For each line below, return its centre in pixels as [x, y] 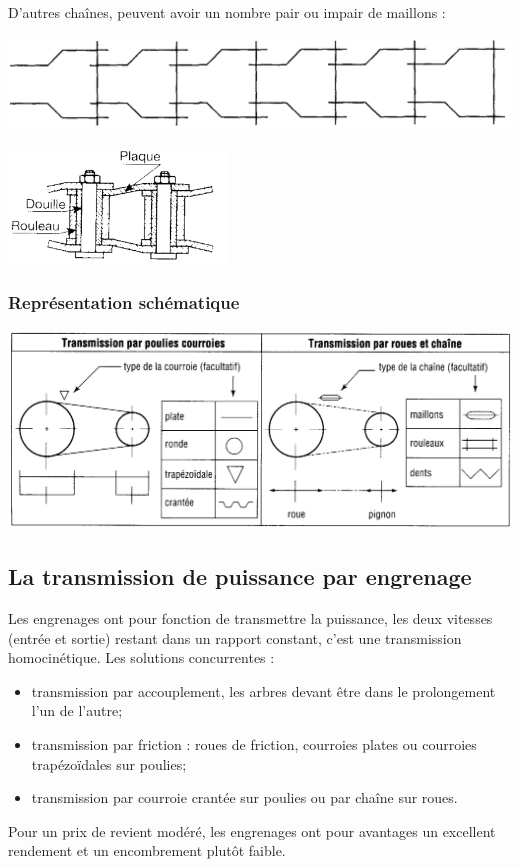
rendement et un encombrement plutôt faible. [147, 850]
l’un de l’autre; [77, 710]
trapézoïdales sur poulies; [109, 763]
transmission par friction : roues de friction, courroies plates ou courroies [254, 743]
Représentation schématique [124, 301]
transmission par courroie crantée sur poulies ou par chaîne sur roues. [244, 797]
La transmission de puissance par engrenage [240, 576]
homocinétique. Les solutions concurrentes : [141, 657]
